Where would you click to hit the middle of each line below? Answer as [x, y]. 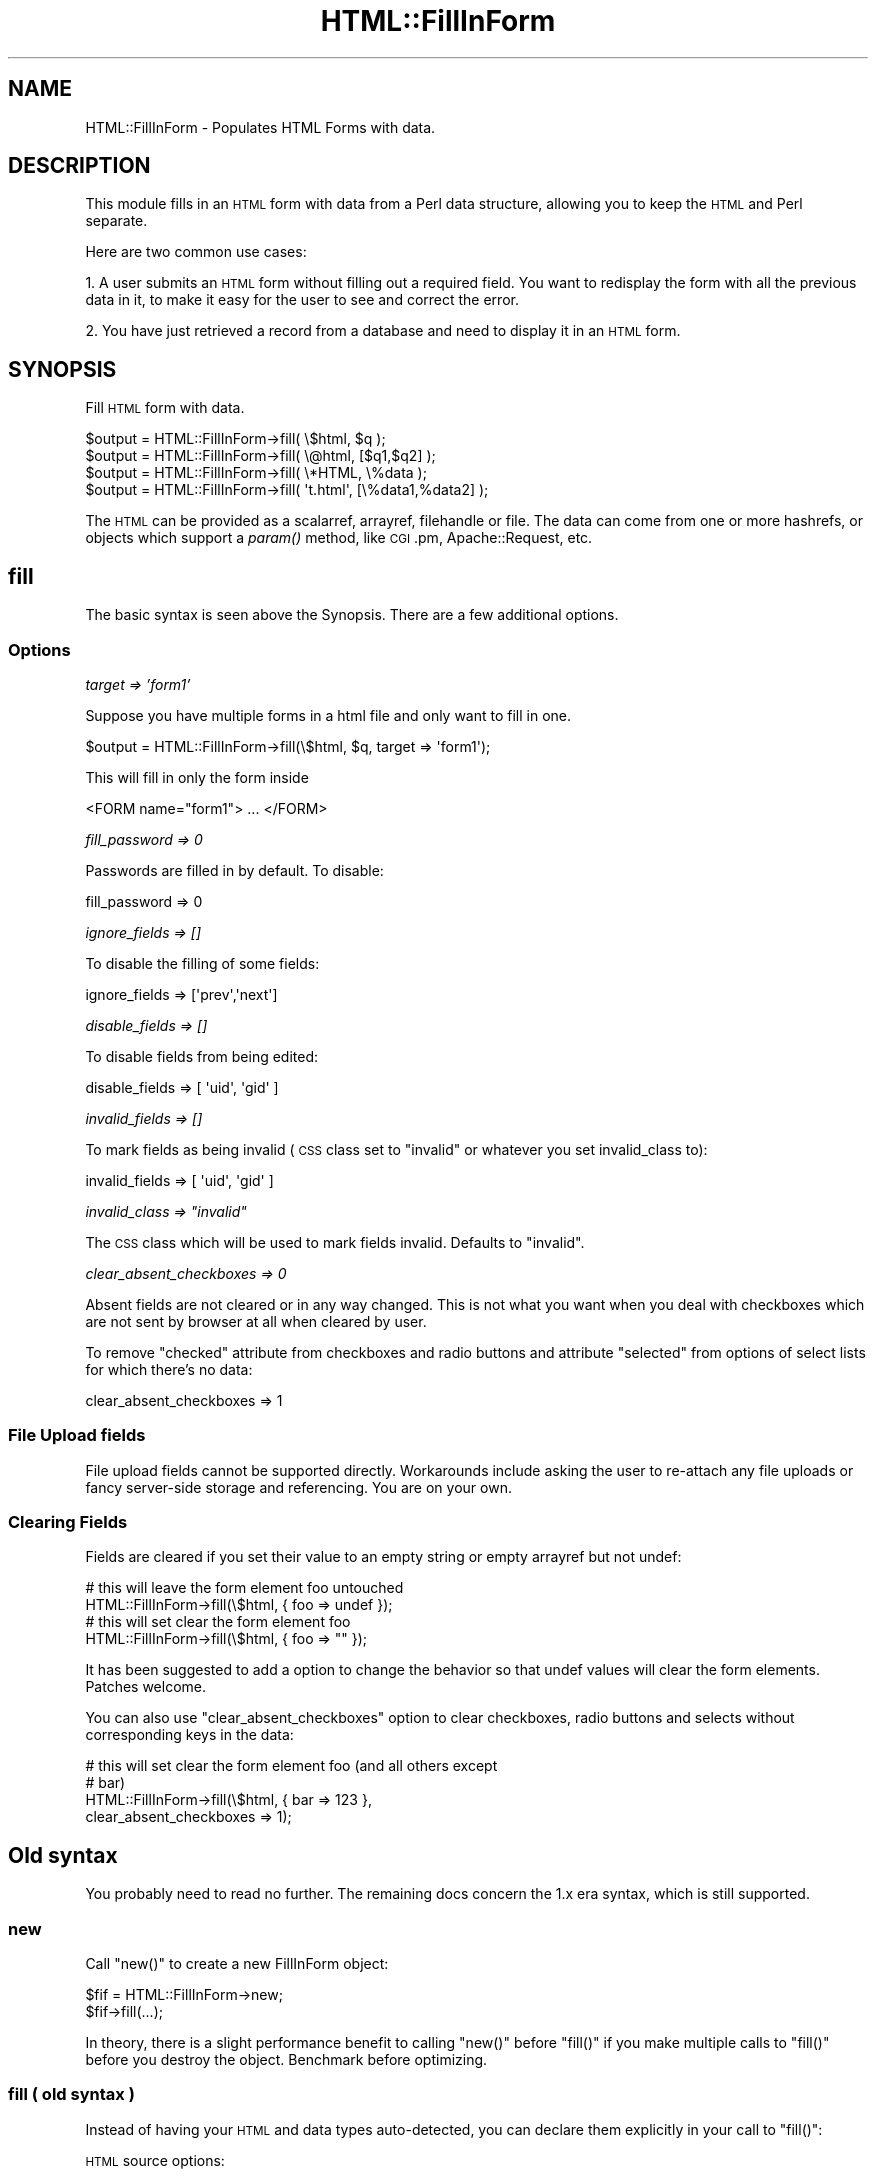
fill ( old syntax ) [71, 2094]
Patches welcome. [146, 1687]
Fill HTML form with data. [165, 408]
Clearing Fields [68, 1522]
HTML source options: [155, 2160]
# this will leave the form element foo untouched [244, 1588]
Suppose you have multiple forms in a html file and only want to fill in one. [328, 715]
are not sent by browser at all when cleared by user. [256, 1321]
